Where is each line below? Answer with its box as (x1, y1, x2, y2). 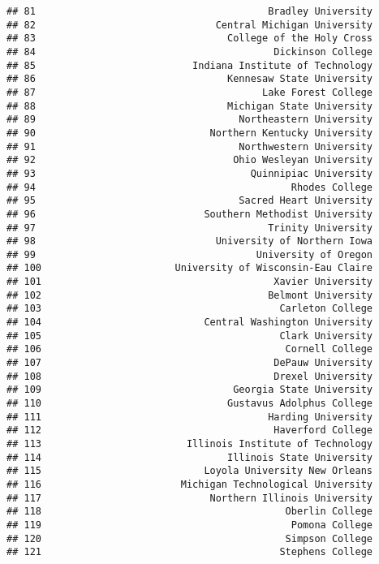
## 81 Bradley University (6, 6, 373, 17)
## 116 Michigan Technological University (6, 478, 373, 490)
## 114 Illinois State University (6, 451, 373, 463)
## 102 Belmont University (6, 289, 373, 301)
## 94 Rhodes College (6, 181, 373, 193)
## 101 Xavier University (6, 276, 373, 288)
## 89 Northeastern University (6, 114, 373, 126)
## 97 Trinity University (6, 222, 373, 234)
